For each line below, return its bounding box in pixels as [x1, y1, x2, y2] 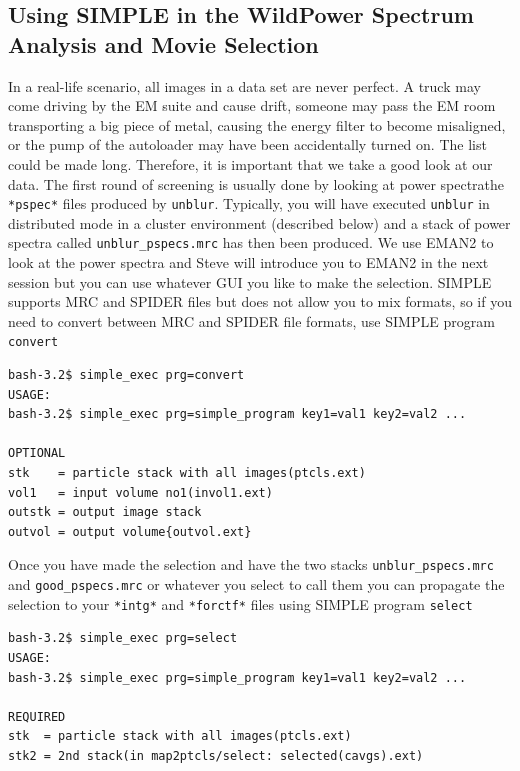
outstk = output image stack [8, 505, 202, 520]
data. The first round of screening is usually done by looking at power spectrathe [8, 173, 505, 194]
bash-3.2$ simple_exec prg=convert [8, 368, 245, 383]
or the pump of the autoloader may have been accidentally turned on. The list [8, 134, 487, 155]
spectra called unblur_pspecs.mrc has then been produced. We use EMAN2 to [8, 232, 494, 253]
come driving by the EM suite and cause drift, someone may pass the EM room [8, 95, 496, 116]
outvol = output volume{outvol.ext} [8, 524, 252, 539]
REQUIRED [8, 709, 66, 724]
